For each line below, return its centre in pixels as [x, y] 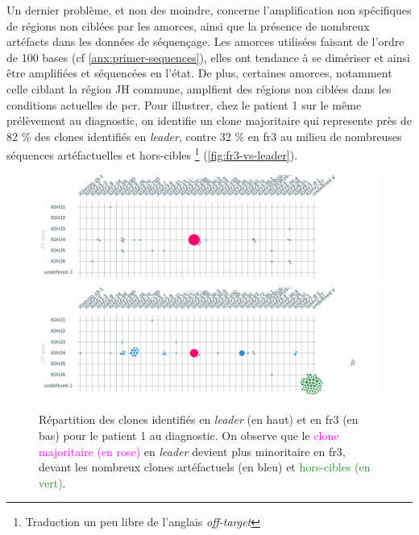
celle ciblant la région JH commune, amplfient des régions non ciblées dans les [199, 88]
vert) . [52, 482]
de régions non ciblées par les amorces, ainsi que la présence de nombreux [188, 25]
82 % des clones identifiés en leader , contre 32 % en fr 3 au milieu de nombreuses [204, 136]
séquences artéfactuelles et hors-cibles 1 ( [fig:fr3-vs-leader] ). [152, 153]
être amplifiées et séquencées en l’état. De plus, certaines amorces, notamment [199, 73]
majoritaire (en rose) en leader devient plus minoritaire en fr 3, [192, 451]
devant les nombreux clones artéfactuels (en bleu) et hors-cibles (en [205, 467]
